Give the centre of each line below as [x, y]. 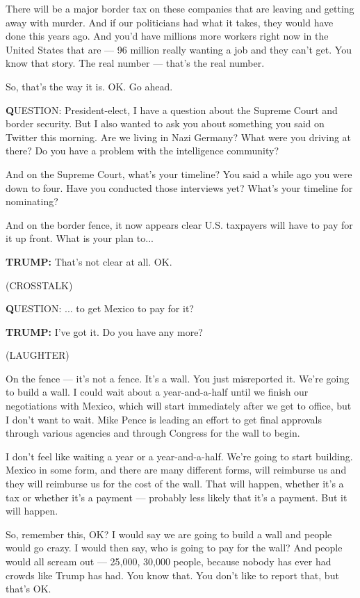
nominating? [32, 201]
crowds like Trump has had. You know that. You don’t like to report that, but [172, 575]
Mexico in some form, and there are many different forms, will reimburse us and [176, 470]
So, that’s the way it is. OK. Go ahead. [89, 86]
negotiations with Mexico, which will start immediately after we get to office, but [179, 406]
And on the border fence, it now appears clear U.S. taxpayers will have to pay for [179, 224]
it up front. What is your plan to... [80, 238]
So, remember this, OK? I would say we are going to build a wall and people [169, 534]
